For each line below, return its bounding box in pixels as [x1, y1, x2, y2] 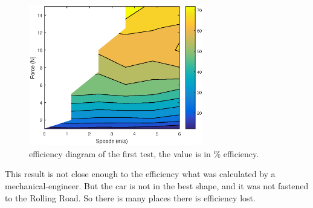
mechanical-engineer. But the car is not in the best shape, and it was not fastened [5, 179, 309, 192]
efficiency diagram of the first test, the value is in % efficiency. [29, 147, 259, 160]
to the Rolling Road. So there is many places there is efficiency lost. [5, 191, 256, 204]
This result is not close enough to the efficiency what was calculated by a [5, 167, 276, 180]
